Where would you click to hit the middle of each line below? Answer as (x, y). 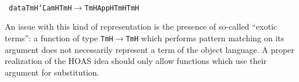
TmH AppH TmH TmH (112, 8)
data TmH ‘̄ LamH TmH (40, 8)
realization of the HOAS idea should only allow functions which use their (136, 61)
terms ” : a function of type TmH (59, 38)
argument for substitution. (52, 72)
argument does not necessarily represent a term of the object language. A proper (150, 49)
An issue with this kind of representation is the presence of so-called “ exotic (141, 26)
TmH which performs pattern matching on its (205, 38)
